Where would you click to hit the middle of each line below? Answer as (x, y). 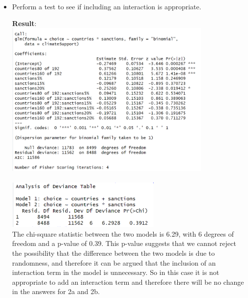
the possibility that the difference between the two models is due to (113, 253)
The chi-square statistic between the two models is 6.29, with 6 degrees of (123, 233)
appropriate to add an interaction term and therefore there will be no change (128, 282)
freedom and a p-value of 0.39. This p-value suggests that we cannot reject (124, 243)
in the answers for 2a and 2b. (56, 291)
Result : (24, 23)
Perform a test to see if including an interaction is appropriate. (107, 6)
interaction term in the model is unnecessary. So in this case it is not (116, 272)
